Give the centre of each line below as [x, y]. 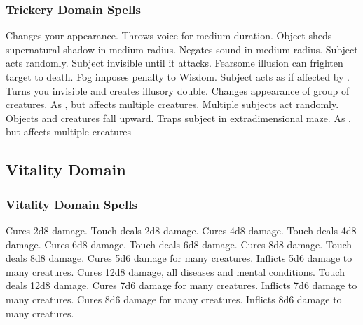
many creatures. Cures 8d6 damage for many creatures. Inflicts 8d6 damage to [174, 299]
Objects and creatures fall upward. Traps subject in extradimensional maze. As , [178, 118]
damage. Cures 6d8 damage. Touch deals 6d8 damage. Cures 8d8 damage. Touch [179, 244]
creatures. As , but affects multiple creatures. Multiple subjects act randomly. [172, 104]
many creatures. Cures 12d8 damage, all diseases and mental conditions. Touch [175, 271]
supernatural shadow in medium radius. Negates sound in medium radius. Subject [182, 49]
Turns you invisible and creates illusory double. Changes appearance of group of [178, 90]
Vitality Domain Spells [71, 204]
